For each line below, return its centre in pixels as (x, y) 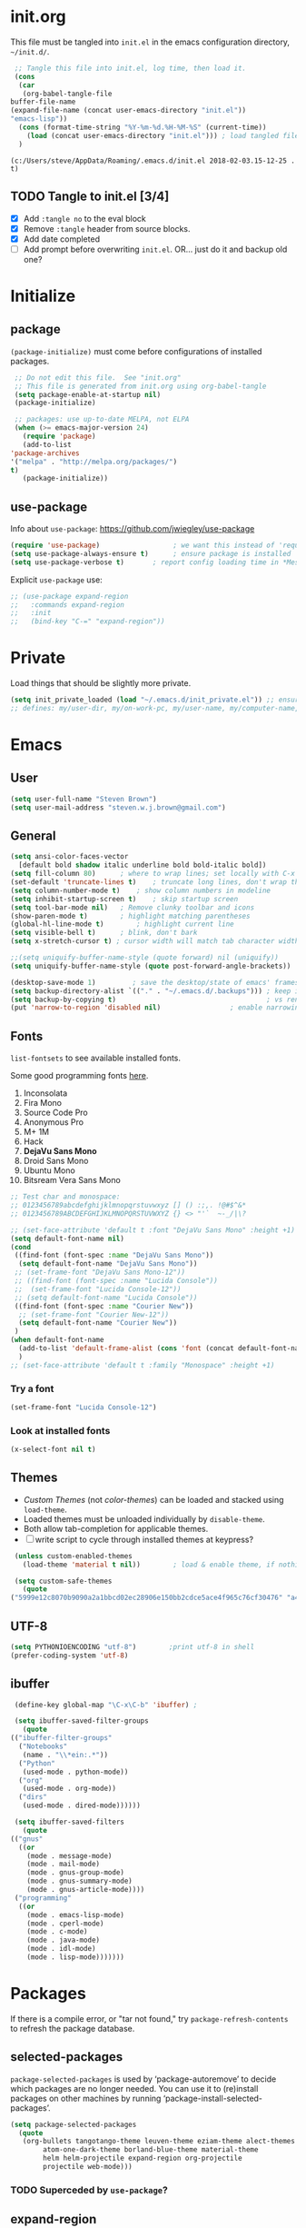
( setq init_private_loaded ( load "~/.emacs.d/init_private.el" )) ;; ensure (157, 700)
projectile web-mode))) (88, 2167)
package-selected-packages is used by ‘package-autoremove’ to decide (143, 2079)
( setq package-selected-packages (74, 2124)
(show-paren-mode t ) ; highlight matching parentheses (130, 916)
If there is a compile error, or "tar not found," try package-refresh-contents (149, 2018)
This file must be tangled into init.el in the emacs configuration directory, (150, 42)
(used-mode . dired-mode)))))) (82, 1805)
